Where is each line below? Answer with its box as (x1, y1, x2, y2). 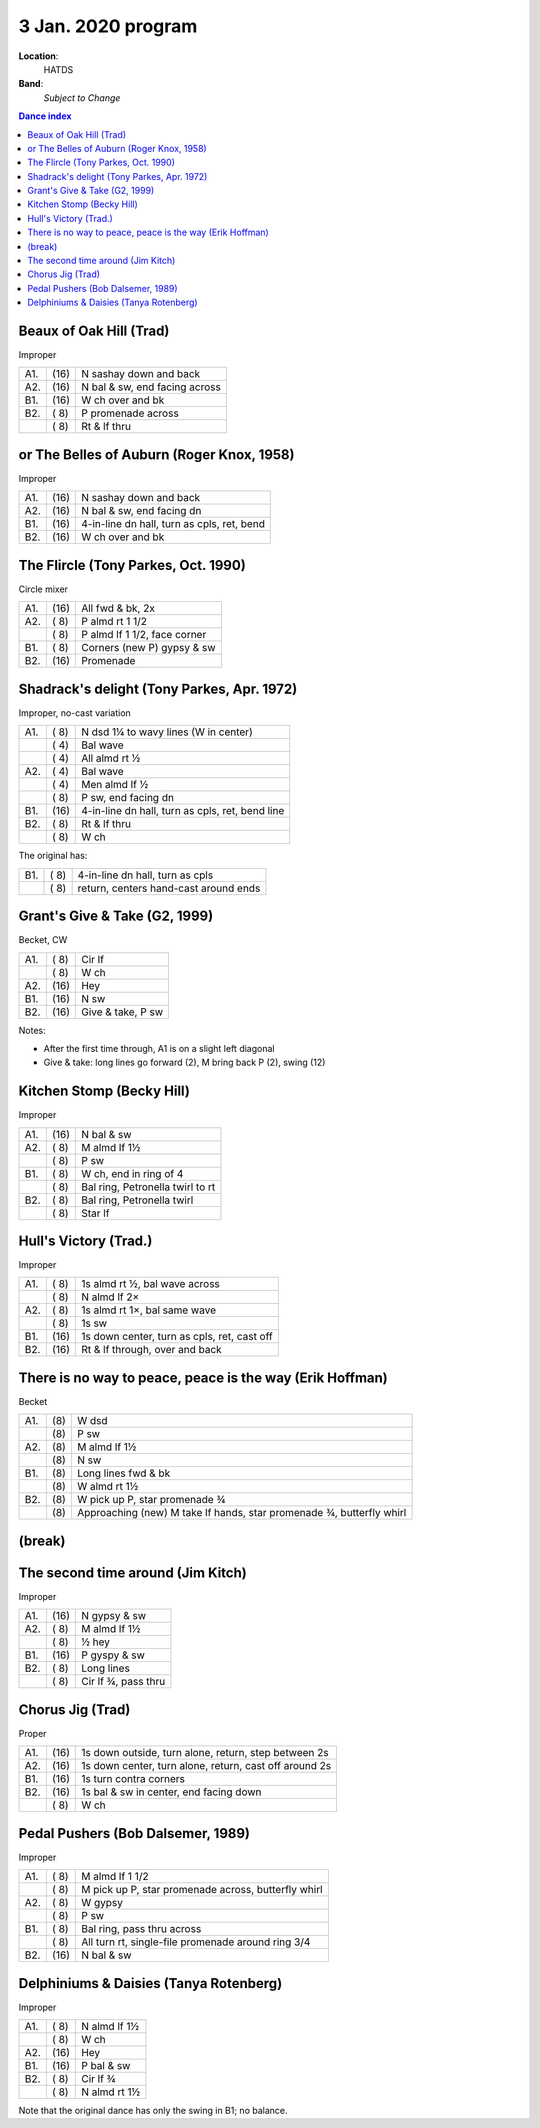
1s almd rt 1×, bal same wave (81, 1303, 217, 1317)
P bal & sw (81, 2059, 131, 2073)
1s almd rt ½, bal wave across (81, 1277, 220, 1291)
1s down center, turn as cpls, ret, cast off (81, 1330, 274, 1344)
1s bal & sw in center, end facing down (81, 1785, 262, 1799)
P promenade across (81, 406, 179, 420)
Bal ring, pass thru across (81, 1922, 202, 1936)
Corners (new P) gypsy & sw (81, 641, 216, 655)
